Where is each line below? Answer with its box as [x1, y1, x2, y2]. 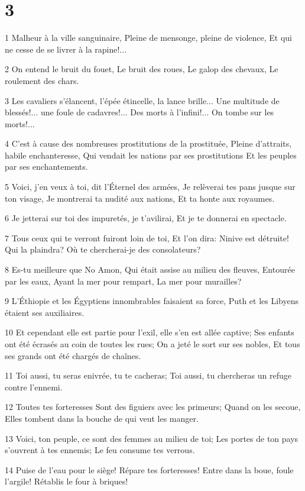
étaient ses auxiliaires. [5, 306, 85, 318]
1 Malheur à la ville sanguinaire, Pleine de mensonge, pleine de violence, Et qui [5, 31, 292, 44]
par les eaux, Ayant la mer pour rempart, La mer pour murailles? [5, 274, 242, 287]
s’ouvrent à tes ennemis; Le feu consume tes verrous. [5, 444, 195, 456]
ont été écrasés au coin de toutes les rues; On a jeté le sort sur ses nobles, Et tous [5, 338, 300, 350]
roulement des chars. [5, 74, 79, 86]
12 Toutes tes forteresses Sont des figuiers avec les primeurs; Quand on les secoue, [5, 400, 301, 413]
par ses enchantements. [5, 160, 88, 173]
